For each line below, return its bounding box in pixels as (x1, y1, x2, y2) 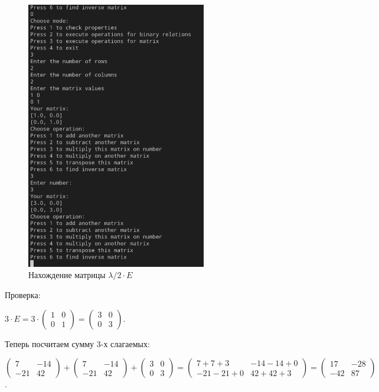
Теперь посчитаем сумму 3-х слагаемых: (5, 337, 150, 349)
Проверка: (5, 289, 41, 301)
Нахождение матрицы (28, 269, 106, 281)
